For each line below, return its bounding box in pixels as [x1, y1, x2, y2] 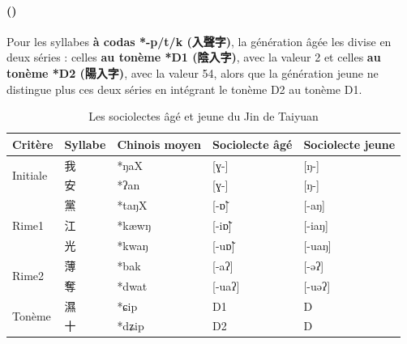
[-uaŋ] [303, 236, 332, 253]
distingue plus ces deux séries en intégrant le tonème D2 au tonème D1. [6, 80, 362, 97]
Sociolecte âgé [212, 135, 293, 152]
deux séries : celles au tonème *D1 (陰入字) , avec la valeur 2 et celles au [6, 49, 381, 66]
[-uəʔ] [303, 277, 331, 294]
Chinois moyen [117, 135, 201, 152]
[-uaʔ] [212, 277, 240, 294]
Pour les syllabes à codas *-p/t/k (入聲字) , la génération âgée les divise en [6, 32, 392, 49]
